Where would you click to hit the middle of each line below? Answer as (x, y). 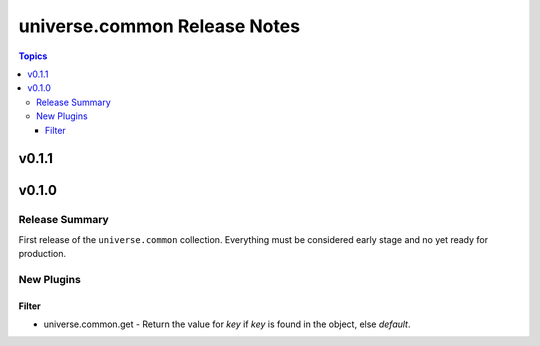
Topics (33, 56)
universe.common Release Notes (159, 26)
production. (42, 254)
